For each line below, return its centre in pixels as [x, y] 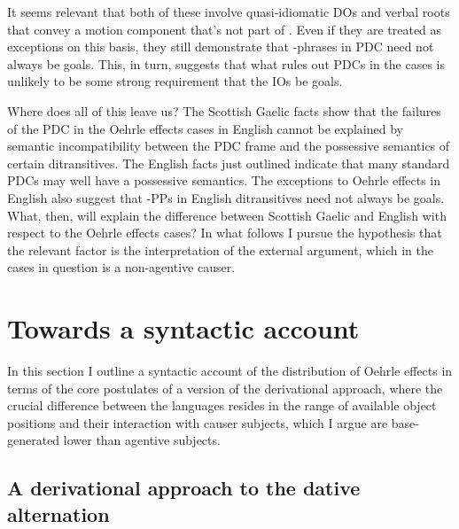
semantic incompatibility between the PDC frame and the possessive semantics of [229, 146]
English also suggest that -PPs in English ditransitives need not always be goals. [226, 197]
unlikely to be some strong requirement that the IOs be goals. [175, 81]
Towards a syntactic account [183, 328]
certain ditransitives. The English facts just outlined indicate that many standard [229, 163]
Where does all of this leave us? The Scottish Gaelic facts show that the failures [224, 110]
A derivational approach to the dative [184, 488]
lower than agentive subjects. [142, 440]
